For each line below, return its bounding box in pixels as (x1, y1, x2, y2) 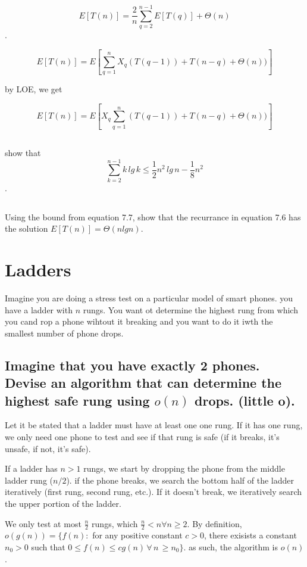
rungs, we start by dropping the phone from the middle (83, 462, 285, 475)
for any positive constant (92, 529, 183, 541)
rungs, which (92, 517, 138, 529)
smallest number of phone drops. (5, 326, 124, 339)
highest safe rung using (5, 391, 150, 409)
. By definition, (187, 517, 242, 529)
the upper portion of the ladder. (5, 497, 121, 509)
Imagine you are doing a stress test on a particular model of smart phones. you (5, 292, 293, 304)
